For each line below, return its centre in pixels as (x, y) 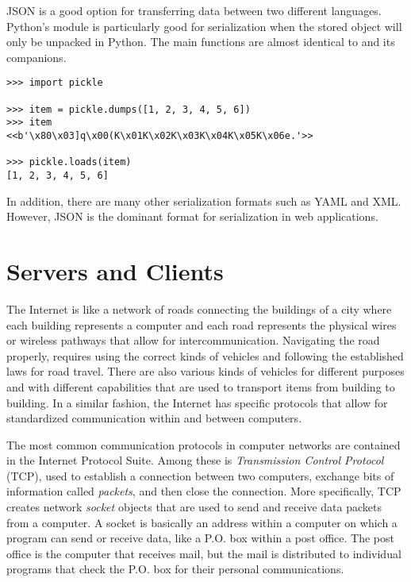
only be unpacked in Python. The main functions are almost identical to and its (201, 42)
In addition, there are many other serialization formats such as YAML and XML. (204, 200)
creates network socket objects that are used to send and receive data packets (194, 507)
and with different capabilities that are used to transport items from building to (201, 386)
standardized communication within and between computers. (154, 418)
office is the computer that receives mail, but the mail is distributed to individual (204, 553)
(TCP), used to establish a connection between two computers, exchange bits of (200, 475)
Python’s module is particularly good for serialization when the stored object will (204, 26)
